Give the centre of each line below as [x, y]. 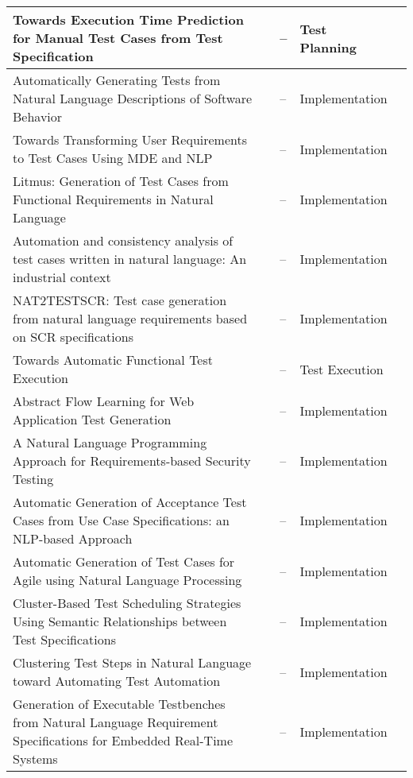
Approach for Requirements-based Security [132, 461]
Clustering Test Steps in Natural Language [132, 662]
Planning [328, 47]
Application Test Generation [92, 419]
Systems [35, 759]
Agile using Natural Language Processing [127, 580]
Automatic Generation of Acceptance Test [130, 502]
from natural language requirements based [130, 318]
